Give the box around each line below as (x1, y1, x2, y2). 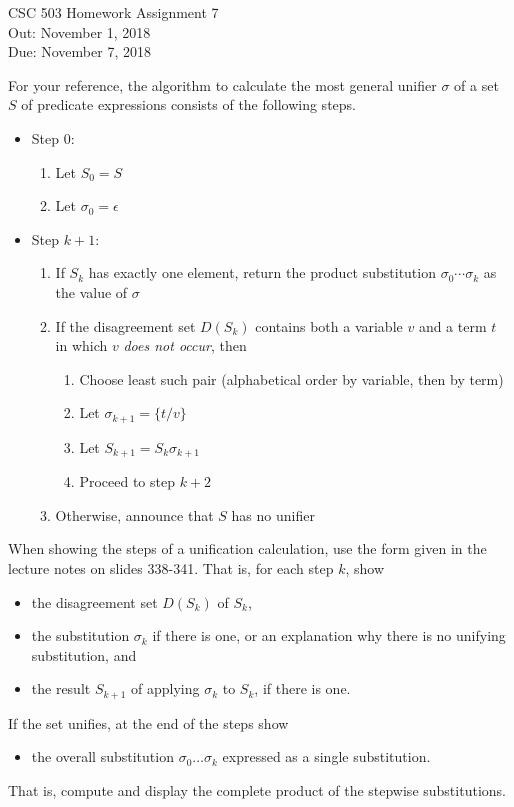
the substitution (31, 625, 130, 646)
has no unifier (231, 504, 315, 525)
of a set (454, 74, 499, 95)
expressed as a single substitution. (222, 746, 431, 767)
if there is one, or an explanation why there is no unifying (152, 625, 506, 646)
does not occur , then (123, 335, 247, 356)
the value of (55, 281, 128, 302)
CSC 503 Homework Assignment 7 (8, 2, 219, 22)
